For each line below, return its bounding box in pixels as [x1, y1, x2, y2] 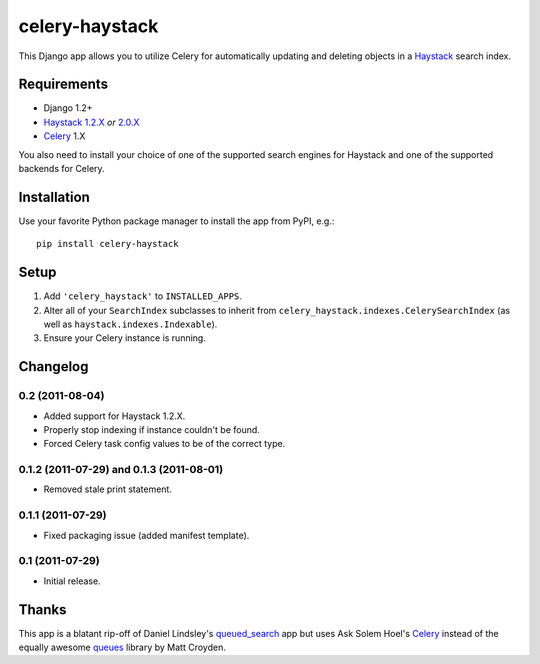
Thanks [18, 601, 67, 618]
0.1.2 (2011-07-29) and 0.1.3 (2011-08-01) [18, 463, 224, 477]
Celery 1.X [43, 130, 86, 142]
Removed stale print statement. [43, 483, 172, 495]
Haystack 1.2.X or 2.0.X [43, 116, 140, 128]
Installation [18, 188, 90, 205]
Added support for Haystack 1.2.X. [43, 410, 186, 422]
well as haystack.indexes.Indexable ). [43, 318, 218, 330]
